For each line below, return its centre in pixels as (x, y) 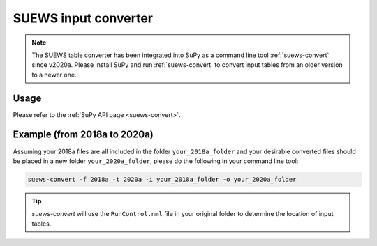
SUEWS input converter (83, 18)
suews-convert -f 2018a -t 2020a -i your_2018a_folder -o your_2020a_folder (162, 179)
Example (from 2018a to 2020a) (83, 135)
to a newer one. (54, 75)
